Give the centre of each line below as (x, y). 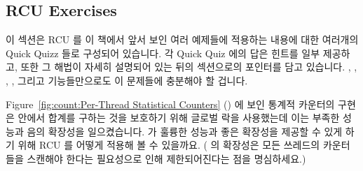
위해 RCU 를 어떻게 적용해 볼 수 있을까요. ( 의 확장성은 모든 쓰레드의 (169, 145)
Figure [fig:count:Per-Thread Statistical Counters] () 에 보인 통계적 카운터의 (170, 104)
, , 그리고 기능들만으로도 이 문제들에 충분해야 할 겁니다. (127, 80)
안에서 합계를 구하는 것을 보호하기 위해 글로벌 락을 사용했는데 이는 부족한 (179, 118)
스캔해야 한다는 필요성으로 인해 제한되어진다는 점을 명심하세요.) (166, 158)
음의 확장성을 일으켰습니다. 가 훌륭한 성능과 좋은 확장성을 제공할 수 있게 (185, 131)
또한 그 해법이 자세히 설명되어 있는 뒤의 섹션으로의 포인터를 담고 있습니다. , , (189, 67)
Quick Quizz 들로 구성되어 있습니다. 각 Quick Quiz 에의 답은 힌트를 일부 (163, 53)
